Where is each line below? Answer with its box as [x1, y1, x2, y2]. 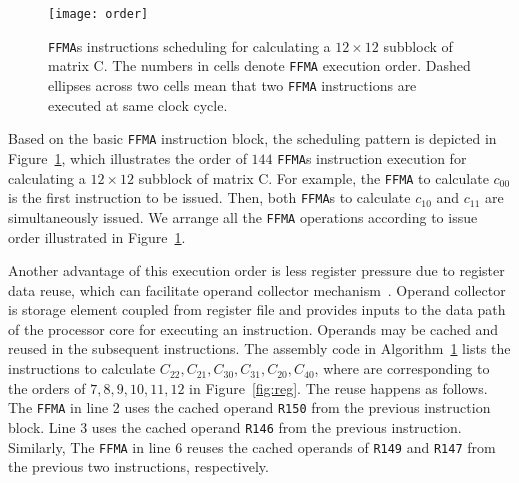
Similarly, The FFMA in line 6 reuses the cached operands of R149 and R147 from [8, 436, 496, 457]
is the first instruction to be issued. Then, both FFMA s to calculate [8, 187, 411, 208]
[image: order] [48, 7, 149, 21]
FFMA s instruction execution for [277, 147, 467, 168]
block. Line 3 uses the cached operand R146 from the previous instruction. [8, 416, 462, 437]
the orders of [8, 377, 86, 398]
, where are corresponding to [314, 358, 490, 379]
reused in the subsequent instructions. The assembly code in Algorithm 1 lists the [8, 338, 511, 359]
